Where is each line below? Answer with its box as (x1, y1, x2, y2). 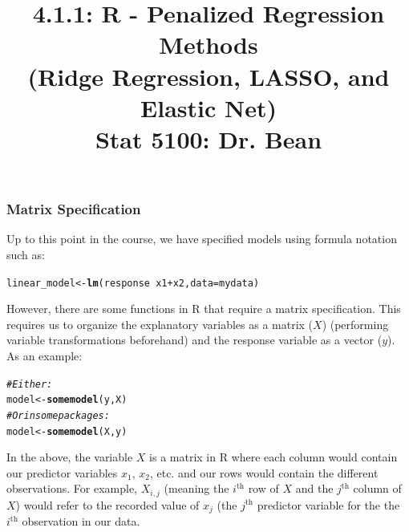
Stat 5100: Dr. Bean (95, 122, 322, 155)
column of (353, 480, 402, 497)
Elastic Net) (140, 91, 277, 124)
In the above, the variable (6, 449, 133, 465)
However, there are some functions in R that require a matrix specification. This (6, 300, 401, 317)
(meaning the (164, 480, 229, 497)
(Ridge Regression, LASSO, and (27, 59, 390, 92)
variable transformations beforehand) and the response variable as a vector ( (6, 331, 383, 348)
